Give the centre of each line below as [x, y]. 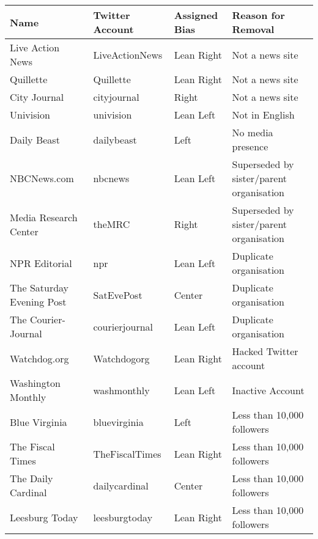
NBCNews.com [42, 178]
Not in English [263, 115]
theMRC [112, 224]
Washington [35, 383]
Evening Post [38, 302]
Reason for [258, 15]
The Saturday [39, 288]
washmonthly [121, 390]
